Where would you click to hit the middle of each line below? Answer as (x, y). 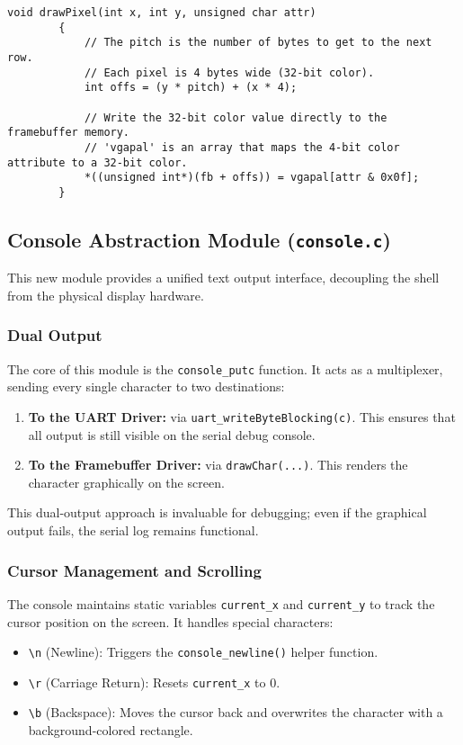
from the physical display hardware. (106, 295)
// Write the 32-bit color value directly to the (236, 117)
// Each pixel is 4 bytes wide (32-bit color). (229, 72)
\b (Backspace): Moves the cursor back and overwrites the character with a (236, 712)
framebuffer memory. (69, 133)
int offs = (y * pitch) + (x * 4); (191, 88)
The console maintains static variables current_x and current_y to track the (221, 603)
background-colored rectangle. (111, 730)
